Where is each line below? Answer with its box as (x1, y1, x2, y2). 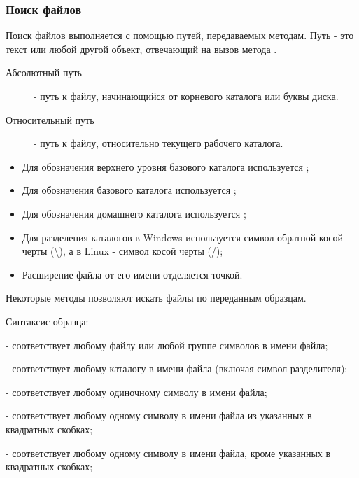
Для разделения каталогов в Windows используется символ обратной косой (22, 230, 343, 244)
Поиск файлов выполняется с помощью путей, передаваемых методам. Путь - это (6, 28, 354, 43)
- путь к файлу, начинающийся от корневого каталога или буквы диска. (34, 89, 339, 103)
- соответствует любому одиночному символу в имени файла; (6, 384, 267, 399)
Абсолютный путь (6, 65, 82, 80)
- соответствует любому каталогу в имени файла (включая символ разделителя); (6, 361, 348, 376)
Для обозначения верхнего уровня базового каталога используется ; (22, 159, 309, 174)
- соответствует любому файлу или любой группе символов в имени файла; (6, 337, 328, 352)
